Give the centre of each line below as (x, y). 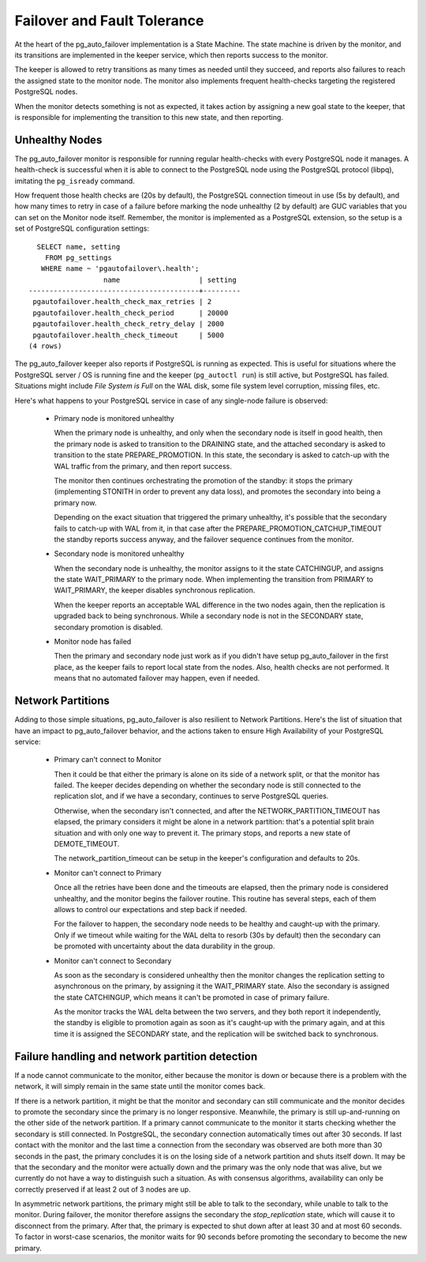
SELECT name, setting (78, 246)
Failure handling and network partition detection (136, 1056)
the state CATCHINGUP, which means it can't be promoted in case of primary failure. (192, 997)
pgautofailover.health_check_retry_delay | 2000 (129, 324)
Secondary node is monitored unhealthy (119, 554)
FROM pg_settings (78, 257)
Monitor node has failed (93, 642)
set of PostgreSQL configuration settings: (82, 228)
